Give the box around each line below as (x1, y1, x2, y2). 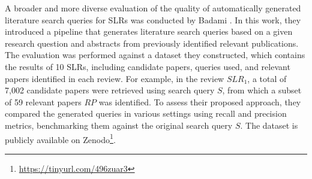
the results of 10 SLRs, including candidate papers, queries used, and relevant (5, 60, 290, 72)
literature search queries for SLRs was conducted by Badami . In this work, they (5, 13, 301, 26)
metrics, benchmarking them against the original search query (5, 119, 233, 131)
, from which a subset (222, 84, 302, 96)
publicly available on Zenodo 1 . (5, 131, 116, 145)
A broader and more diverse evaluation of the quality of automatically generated (5, 2, 301, 14)
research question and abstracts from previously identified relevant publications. (5, 37, 299, 49)
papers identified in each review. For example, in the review (5, 72, 224, 84)
